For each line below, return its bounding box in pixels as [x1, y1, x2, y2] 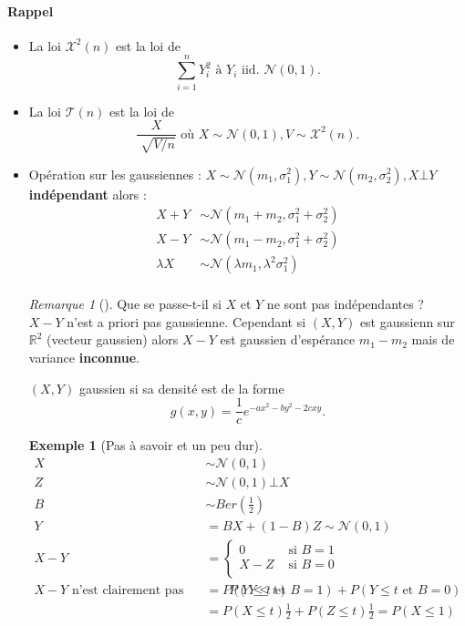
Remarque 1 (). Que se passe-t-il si [28, 294, 222, 313]
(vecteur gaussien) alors [46, 330, 179, 349]
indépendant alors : [28, 184, 147, 203]
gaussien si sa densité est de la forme [78, 378, 284, 397]
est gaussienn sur [359, 312, 455, 331]
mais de [411, 330, 455, 349]
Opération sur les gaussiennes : [28, 164, 201, 183]
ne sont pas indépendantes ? [266, 294, 424, 313]
